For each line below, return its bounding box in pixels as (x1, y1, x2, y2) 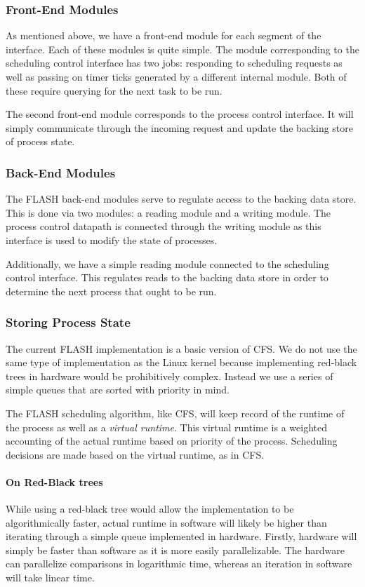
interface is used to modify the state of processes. (6, 232, 218, 247)
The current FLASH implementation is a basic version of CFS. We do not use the (6, 341, 357, 356)
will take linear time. (6, 570, 95, 585)
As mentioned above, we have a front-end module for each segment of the (6, 28, 321, 43)
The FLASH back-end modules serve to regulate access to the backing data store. (6, 191, 357, 206)
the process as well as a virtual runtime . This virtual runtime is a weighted (6, 419, 328, 434)
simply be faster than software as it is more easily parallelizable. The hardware (6, 542, 345, 557)
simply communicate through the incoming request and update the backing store (6, 120, 354, 135)
